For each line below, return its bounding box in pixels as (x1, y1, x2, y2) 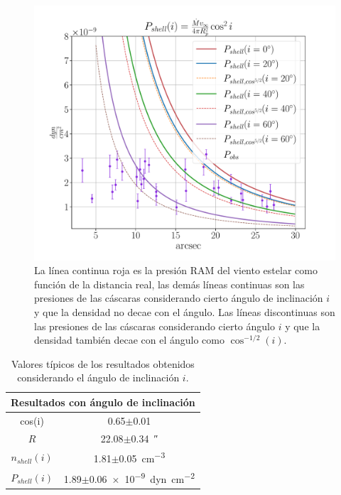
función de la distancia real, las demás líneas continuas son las (34, 276, 305, 291)
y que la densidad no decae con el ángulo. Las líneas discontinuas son (34, 304, 335, 319)
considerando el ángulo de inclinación (17, 370, 180, 385)
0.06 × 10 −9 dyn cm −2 (89, 469, 195, 486)
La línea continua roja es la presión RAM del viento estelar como (34, 263, 318, 278)
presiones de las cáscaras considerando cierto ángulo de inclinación (34, 290, 323, 305)
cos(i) (20, 413, 44, 428)
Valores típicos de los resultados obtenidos (11, 356, 195, 371)
